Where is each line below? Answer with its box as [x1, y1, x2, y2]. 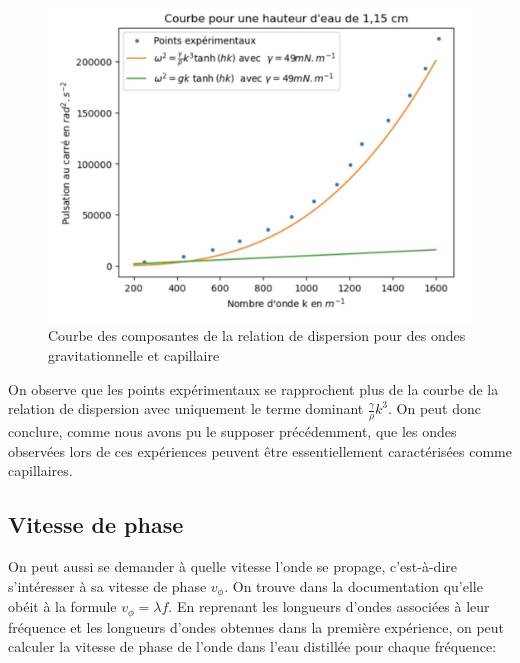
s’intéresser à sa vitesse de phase [8, 575, 207, 596]
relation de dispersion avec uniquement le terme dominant [8, 398, 364, 419]
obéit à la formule [8, 596, 117, 617]
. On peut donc [388, 398, 482, 419]
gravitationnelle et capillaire [48, 345, 220, 366]
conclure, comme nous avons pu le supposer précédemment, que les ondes [8, 421, 457, 442]
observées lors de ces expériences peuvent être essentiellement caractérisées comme [8, 440, 512, 461]
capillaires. [8, 460, 73, 481]
